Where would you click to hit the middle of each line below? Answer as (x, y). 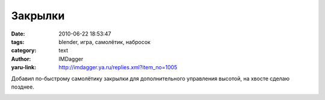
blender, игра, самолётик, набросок (104, 42)
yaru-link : (23, 67)
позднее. (23, 87)
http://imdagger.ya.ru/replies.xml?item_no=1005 (118, 67)
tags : (18, 42)
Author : (21, 59)
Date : (18, 34)
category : (24, 51)
